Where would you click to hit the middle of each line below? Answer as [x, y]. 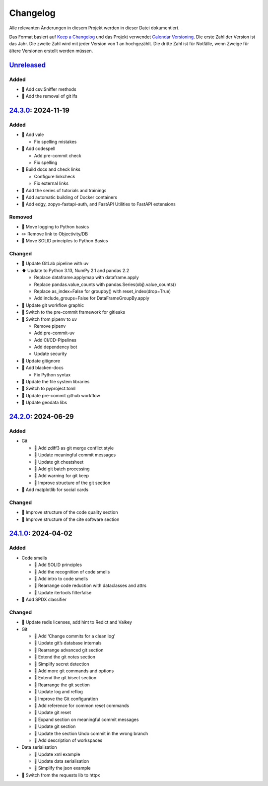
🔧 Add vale [33, 135]
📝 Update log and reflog [58, 692]
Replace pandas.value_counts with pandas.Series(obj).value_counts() [105, 284]
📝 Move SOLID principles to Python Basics [65, 241]
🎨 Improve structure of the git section [72, 483]
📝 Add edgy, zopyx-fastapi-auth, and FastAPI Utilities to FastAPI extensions [99, 204]
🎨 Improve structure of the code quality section [70, 512]
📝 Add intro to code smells [61, 578]
